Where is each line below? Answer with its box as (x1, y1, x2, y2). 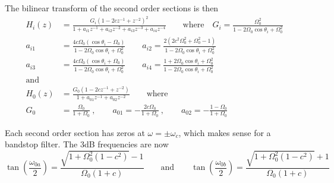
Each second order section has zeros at (5, 126, 145, 138)
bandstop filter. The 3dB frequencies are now (5, 138, 169, 150)
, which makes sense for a (178, 126, 271, 138)
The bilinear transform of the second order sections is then (5, 2, 219, 14)
